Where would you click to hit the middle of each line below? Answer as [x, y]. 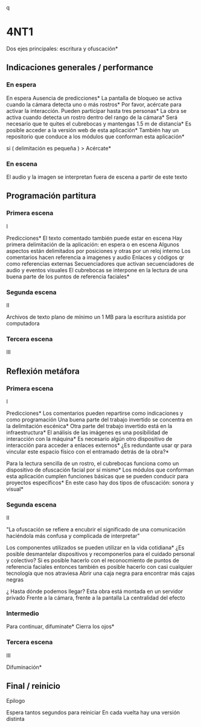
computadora [23, 323]
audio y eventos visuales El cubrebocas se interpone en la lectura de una [97, 270]
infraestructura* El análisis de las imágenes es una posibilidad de [87, 432]
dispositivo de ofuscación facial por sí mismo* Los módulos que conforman [100, 470]
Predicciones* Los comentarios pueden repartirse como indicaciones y [95, 413]
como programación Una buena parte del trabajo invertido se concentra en [100, 419]
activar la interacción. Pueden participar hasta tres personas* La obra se [97, 110]
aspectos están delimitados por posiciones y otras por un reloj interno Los [99, 251]
